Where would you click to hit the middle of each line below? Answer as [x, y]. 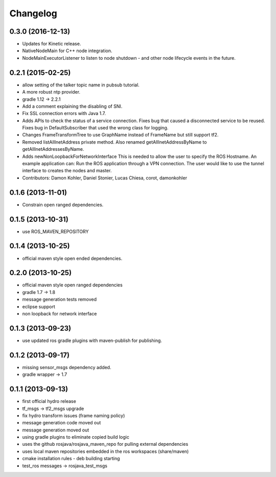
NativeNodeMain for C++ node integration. [67, 51]
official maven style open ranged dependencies [72, 285]
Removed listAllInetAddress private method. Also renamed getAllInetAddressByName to [114, 142]
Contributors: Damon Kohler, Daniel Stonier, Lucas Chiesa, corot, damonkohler [105, 178]
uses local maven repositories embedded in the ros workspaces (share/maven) [106, 451]
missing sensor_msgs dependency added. [67, 367]
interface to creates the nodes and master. [67, 171]
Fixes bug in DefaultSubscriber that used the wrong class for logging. [95, 128]
